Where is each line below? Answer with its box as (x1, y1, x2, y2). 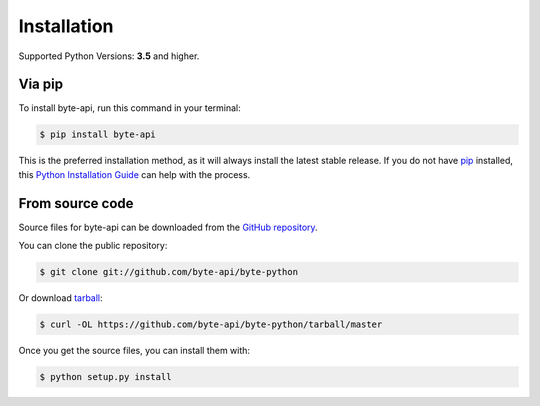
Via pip (18, 76, 64, 93)
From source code (18, 195, 134, 212)
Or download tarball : (18, 292, 104, 304)
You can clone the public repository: (18, 240, 168, 252)
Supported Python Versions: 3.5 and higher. (18, 50, 200, 62)
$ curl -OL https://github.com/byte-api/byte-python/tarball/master (39, 319, 383, 330)
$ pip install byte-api (39, 129, 157, 140)
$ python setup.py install (39, 371, 172, 383)
